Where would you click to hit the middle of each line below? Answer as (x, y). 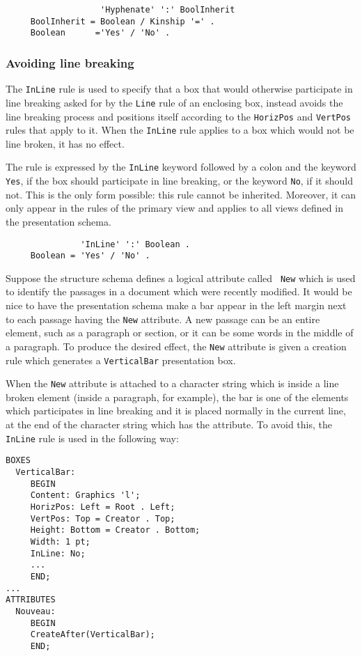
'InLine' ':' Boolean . (135, 244)
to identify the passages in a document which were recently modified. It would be (179, 291)
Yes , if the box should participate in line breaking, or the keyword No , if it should (179, 181)
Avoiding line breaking (70, 62)
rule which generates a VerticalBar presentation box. (121, 360)
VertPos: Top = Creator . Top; (103, 518)
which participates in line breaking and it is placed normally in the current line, (176, 411)
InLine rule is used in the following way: (92, 438)
